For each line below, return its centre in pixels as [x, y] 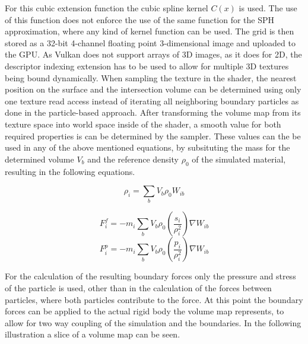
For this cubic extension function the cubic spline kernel [107, 8]
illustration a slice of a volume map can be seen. [93, 334]
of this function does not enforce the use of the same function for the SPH [140, 19]
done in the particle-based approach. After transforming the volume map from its [153, 112]
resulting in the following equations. [70, 171]
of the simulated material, [239, 159]
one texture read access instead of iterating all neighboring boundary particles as [152, 101]
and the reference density [133, 159]
